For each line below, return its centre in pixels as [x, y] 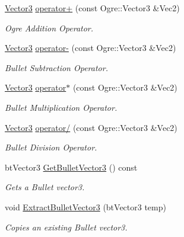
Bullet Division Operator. [51, 147]
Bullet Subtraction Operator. [56, 67]
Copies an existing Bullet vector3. [66, 227]
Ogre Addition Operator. [49, 28]
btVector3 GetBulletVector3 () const [71, 167]
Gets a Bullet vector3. [45, 187]
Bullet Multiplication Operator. [61, 107]
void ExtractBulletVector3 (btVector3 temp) [85, 206]
